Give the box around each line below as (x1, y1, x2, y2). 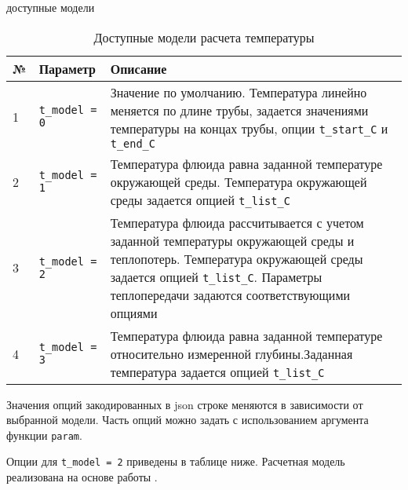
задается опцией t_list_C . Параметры (110, 267, 322, 286)
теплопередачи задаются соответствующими (110, 285, 351, 304)
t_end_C (110, 137, 155, 150)
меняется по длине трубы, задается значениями (110, 101, 369, 119)
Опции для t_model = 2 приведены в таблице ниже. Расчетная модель (6, 453, 345, 470)
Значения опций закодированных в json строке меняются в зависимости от (6, 396, 363, 412)
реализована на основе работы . (6, 469, 158, 485)
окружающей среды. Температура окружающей (110, 172, 367, 191)
